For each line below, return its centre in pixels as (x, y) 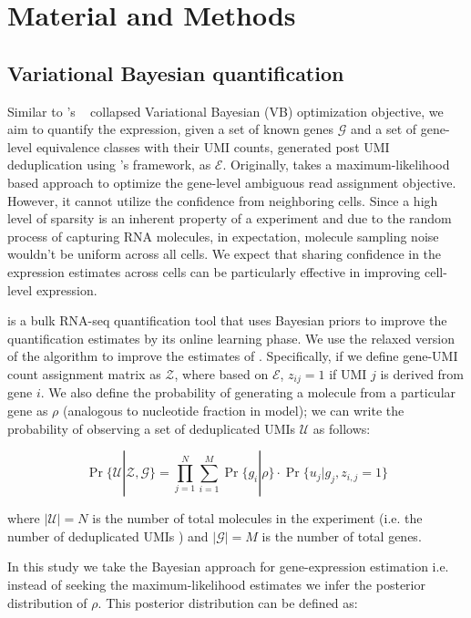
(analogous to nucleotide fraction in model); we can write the (233, 410)
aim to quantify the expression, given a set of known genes (171, 129)
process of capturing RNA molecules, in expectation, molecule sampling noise (223, 236)
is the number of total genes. (342, 536)
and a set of (384, 129)
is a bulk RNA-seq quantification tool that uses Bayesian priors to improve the (227, 320)
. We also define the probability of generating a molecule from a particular (248, 392)
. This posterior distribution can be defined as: (228, 602)
